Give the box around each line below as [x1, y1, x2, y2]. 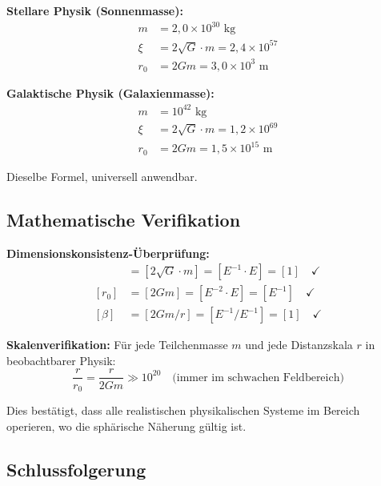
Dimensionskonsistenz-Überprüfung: [6, 244, 210, 261]
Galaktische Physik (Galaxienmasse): [6, 85, 215, 102]
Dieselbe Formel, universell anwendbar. [6, 167, 198, 184]
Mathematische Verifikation [6, 207, 241, 231]
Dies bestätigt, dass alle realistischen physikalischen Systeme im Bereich [6, 402, 360, 418]
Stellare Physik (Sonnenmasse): [6, 2, 183, 18]
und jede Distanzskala [245, 336, 353, 353]
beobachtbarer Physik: [6, 351, 116, 368]
